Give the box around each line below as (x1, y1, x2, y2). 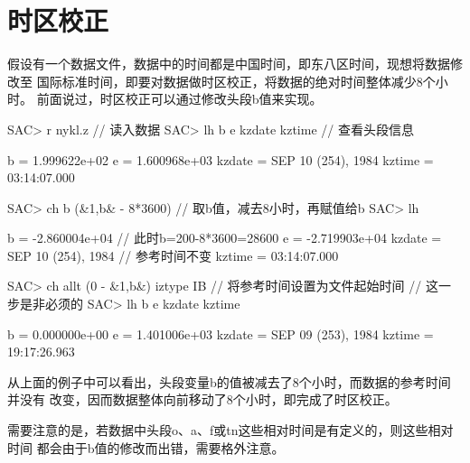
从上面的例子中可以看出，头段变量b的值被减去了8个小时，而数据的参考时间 (7, 372, 451, 391)
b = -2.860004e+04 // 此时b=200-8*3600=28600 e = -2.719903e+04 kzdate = (7, 228, 442, 247)
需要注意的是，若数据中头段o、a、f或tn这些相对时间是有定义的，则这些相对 (7, 421, 454, 440)
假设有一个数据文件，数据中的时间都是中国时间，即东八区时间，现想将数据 (7, 54, 450, 73)
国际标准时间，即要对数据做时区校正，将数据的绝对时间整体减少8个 (36, 71, 436, 90)
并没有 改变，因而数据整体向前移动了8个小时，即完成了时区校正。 (7, 390, 398, 409)
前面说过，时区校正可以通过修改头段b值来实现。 (36, 89, 323, 108)
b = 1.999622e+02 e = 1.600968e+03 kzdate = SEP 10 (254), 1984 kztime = (7, 150, 434, 169)
